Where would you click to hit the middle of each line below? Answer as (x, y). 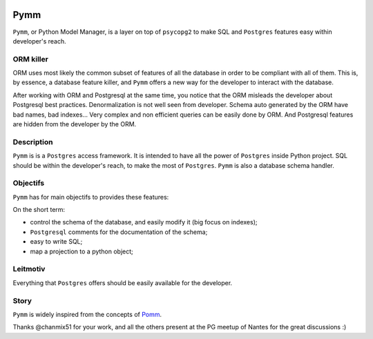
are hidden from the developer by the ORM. (75, 124)
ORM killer (30, 59)
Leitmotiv (29, 269)
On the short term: (39, 210)
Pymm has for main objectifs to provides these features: (91, 197)
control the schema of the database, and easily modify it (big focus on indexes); (144, 222)
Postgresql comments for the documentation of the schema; (119, 232)
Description (33, 142)
